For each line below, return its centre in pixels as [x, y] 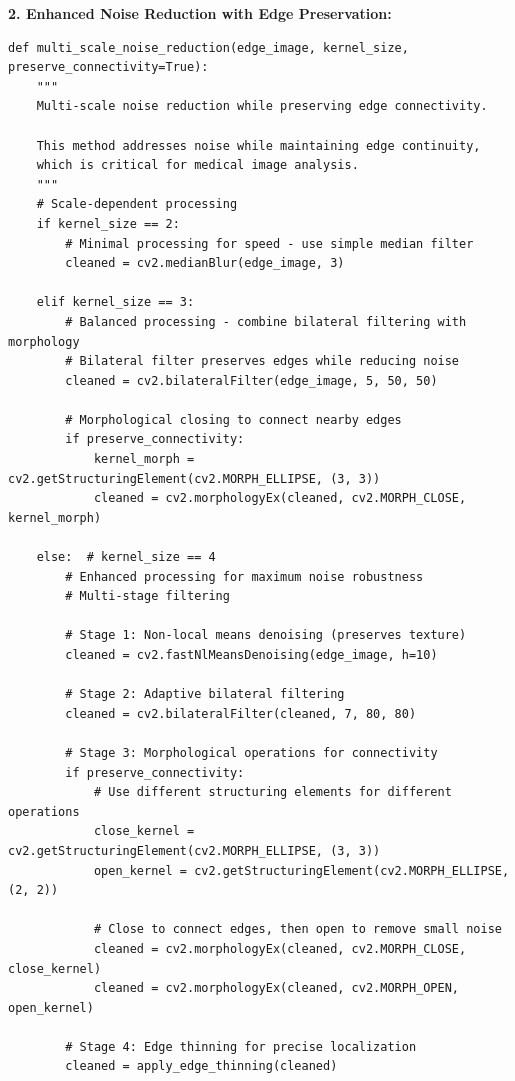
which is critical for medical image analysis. [197, 165]
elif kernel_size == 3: [115, 302]
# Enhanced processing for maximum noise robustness [244, 576]
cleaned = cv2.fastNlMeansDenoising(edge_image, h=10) [251, 655]
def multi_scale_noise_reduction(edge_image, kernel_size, [208, 47]
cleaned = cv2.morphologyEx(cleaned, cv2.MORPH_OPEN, [276, 988]
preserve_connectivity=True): [108, 67]
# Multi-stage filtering [147, 596]
